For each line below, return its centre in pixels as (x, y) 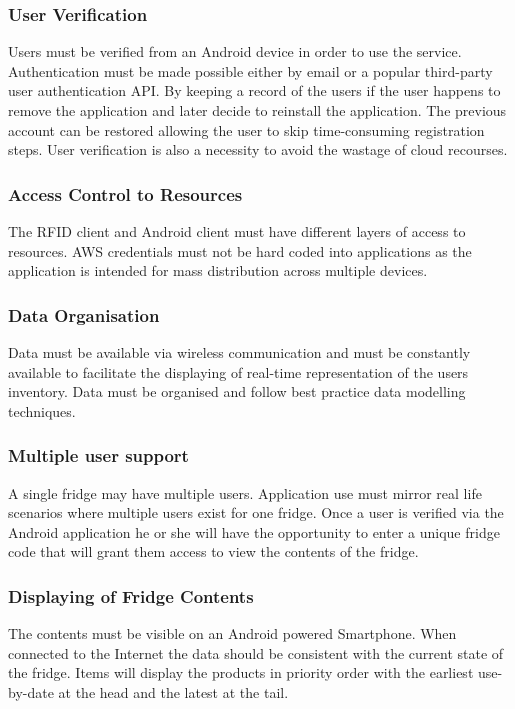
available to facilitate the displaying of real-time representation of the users (238, 371)
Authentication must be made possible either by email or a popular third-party (250, 70)
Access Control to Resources (125, 193)
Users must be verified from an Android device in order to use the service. (235, 51)
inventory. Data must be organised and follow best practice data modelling (237, 391)
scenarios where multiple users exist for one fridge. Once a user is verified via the (256, 512)
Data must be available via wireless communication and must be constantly (239, 352)
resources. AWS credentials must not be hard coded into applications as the (240, 250)
